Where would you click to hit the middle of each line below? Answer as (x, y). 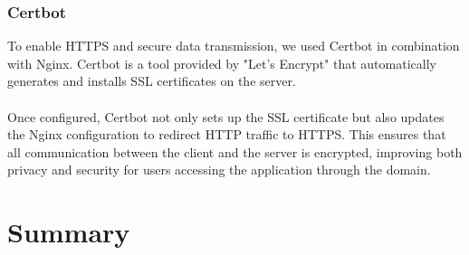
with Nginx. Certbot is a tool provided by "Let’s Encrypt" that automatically (222, 63)
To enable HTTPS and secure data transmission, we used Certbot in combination (234, 46)
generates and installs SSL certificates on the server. (152, 81)
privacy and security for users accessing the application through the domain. (219, 170)
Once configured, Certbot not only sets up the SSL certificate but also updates (226, 116)
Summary (69, 232)
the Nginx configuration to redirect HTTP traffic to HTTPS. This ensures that (227, 134)
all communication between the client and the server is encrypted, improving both (235, 151)
